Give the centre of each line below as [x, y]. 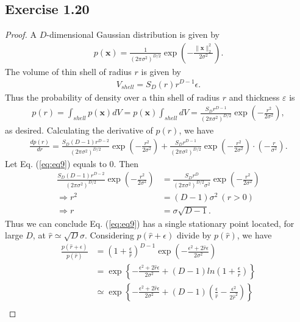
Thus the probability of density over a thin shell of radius [112, 97]
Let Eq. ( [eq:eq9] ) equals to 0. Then [72, 163]
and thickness [254, 97]
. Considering [109, 235]
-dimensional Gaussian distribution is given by [133, 34]
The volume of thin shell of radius [68, 71]
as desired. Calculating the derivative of [79, 130]
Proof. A [21, 34]
